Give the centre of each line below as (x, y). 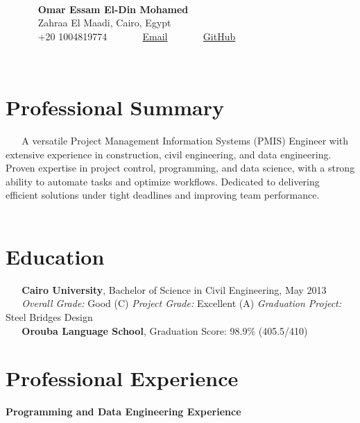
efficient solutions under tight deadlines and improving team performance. (163, 195)
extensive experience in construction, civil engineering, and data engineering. (169, 154)
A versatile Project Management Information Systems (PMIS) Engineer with (185, 141)
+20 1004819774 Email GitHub (137, 36)
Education (55, 256)
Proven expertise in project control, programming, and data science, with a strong (180, 168)
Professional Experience (122, 378)
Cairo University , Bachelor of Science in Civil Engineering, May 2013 (174, 289)
